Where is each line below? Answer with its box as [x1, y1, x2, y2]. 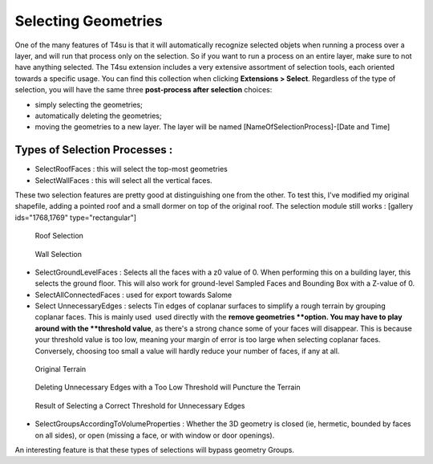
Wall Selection [34, 249, 82, 258]
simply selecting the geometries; [34, 100, 144, 109]
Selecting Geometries [14, 12, 164, 30]
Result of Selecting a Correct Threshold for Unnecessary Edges [34, 401, 245, 410]
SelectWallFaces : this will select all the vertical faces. [34, 175, 212, 185]
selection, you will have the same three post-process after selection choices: [14, 85, 273, 95]
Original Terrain [34, 364, 87, 374]
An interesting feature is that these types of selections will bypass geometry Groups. [14, 446, 294, 454]
